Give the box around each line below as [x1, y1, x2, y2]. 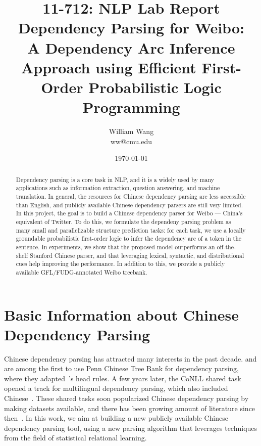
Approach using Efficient [21, 57, 196, 77]
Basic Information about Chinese [4, 304, 239, 325]
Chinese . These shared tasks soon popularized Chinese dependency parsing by [4, 393, 249, 404]
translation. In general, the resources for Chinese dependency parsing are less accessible [16, 192, 246, 200]
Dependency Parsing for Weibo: [18, 17, 244, 38]
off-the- [217, 242, 236, 251]
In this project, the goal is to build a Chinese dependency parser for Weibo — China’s [16, 209, 243, 217]
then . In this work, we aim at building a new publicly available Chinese [4, 413, 228, 423]
